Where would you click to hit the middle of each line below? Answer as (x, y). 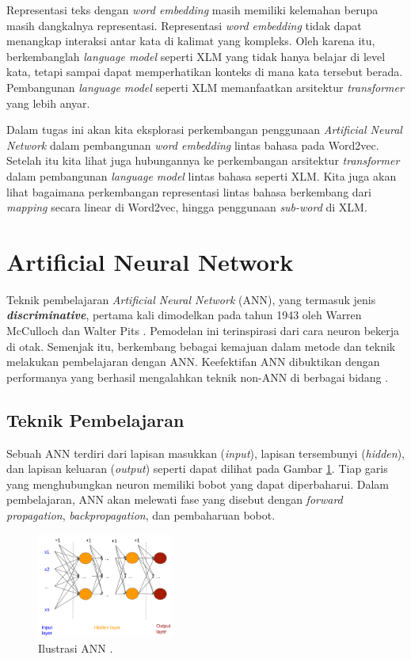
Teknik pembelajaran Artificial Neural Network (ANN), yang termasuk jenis (191, 299)
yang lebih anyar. (48, 103)
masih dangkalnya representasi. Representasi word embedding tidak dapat (184, 25)
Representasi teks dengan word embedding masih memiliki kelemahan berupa (192, 10)
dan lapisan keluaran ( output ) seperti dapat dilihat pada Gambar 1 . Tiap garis (197, 469)
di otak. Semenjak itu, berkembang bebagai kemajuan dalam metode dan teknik (201, 346)
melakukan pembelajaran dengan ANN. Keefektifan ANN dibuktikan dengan (193, 362)
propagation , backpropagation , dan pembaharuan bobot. (141, 514)
